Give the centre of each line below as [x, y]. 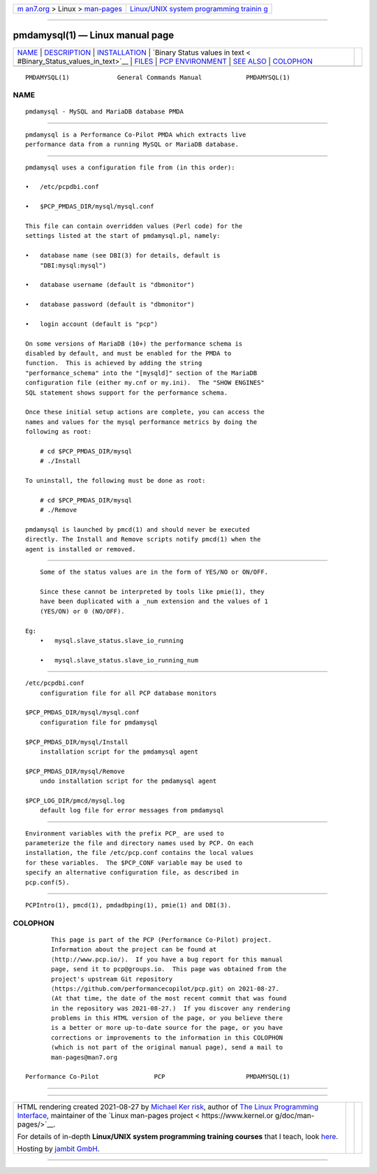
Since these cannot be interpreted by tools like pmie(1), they [152, 592]
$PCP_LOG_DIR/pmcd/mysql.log [75, 800]
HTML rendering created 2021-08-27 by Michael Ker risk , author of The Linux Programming [168, 1107]
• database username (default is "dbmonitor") [110, 285]
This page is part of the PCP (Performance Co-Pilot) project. [162, 940]
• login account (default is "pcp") [92, 324]
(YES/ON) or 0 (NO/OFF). [82, 611]
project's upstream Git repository [112, 979]
